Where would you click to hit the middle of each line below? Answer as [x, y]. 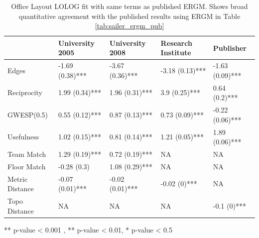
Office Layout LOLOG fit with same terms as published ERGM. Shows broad [129, 6]
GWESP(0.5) [28, 114]
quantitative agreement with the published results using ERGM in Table [129, 16]
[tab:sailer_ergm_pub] [129, 26]
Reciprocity [25, 92]
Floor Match [27, 166]
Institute [176, 53]
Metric [18, 178]
